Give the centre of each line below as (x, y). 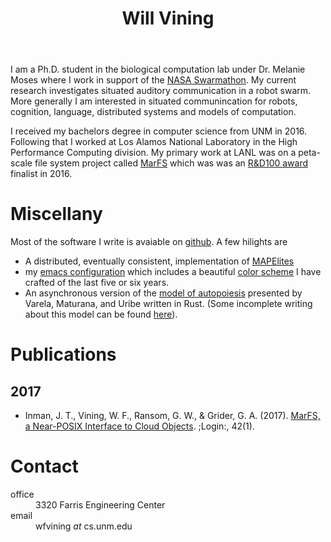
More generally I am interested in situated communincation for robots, (154, 101)
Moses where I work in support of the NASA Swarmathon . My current (153, 80)
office (22, 494)
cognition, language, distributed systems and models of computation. (153, 112)
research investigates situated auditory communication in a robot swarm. (161, 91)
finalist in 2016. (41, 174)
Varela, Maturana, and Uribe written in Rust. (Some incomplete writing (168, 304)
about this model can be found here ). (101, 314)
